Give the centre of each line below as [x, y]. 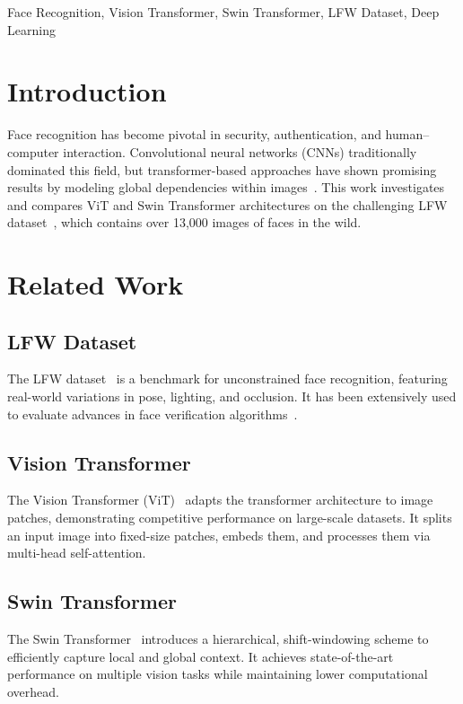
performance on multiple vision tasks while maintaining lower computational [218, 674]
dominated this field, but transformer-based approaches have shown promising [222, 169]
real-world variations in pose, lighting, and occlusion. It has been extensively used [232, 396]
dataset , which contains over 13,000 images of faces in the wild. [184, 222]
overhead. [33, 691]
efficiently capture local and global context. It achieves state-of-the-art [201, 656]
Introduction [87, 91]
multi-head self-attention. [77, 553]
